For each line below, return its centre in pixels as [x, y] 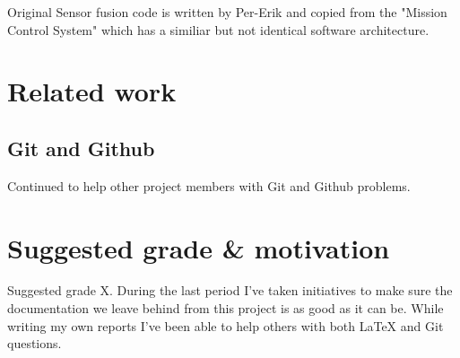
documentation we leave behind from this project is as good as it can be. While [226, 308]
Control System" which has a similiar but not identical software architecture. [218, 29]
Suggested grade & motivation [199, 247]
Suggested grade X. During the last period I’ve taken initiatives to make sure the [230, 290]
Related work [92, 91]
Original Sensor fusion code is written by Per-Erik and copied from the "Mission [227, 12]
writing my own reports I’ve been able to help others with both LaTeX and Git [226, 325]
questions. [35, 343]
